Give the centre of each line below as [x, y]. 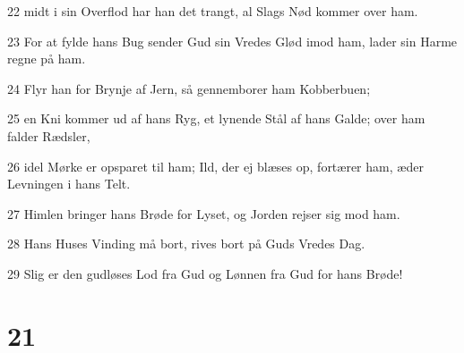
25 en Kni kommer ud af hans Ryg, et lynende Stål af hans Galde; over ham [216, 118]
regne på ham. [47, 59]
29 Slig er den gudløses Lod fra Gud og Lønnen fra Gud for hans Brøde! [205, 273]
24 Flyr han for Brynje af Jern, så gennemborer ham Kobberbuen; [189, 88]
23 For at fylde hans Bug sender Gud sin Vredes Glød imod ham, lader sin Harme [232, 41]
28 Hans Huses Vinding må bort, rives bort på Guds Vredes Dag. [186, 244]
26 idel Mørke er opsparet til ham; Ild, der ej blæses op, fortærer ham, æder [215, 166]
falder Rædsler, [49, 135]
